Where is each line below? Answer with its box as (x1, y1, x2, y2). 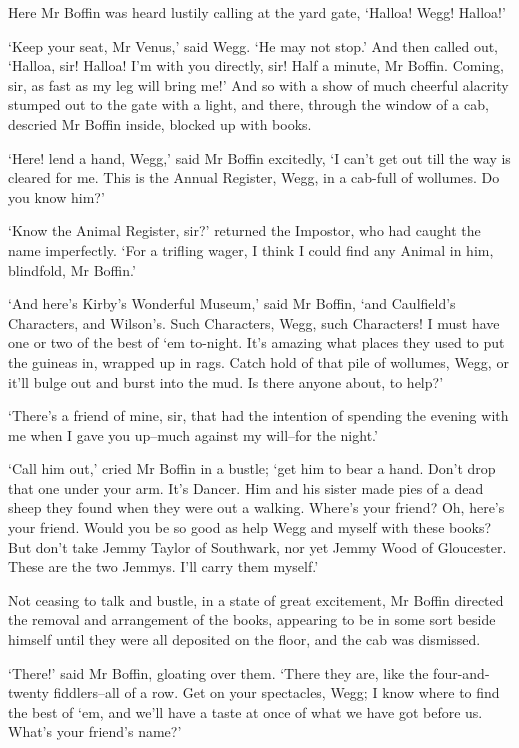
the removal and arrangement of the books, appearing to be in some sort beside (8, 609, 496, 630)
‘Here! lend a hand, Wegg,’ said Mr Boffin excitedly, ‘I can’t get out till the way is (8, 147, 511, 168)
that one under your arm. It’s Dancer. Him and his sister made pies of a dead (8, 477, 484, 498)
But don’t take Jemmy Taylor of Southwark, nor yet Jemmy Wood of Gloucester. (8, 536, 507, 557)
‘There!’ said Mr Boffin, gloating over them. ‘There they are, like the (8, 662, 429, 683)
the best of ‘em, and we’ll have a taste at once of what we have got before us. (8, 701, 483, 722)
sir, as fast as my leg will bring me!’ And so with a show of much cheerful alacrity (8, 74, 509, 95)
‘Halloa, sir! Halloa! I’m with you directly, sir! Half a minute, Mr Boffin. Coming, (8, 55, 504, 76)
